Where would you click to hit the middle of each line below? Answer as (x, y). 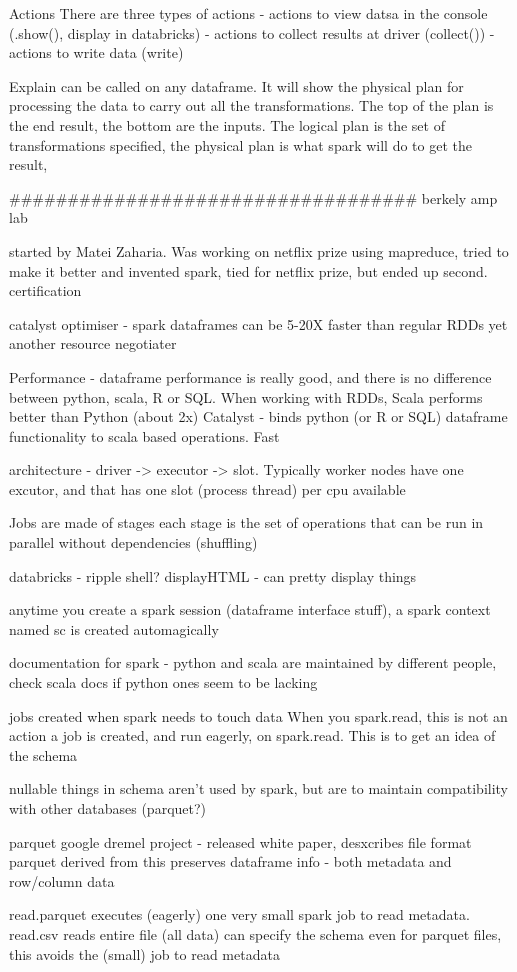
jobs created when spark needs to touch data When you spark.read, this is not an (258, 715)
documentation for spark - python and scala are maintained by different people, (253, 662)
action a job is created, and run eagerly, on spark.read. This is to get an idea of (252, 735)
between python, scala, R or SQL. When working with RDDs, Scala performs (246, 396)
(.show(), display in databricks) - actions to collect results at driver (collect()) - (252, 32)
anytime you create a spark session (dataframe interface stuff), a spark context (250, 609)
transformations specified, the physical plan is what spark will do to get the (240, 144)
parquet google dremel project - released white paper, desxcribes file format (240, 841)
